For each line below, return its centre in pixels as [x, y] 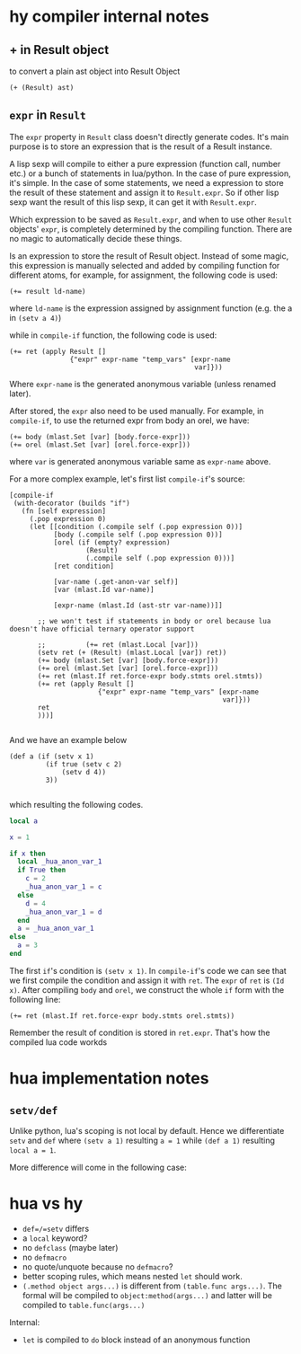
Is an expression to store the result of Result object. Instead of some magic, [149, 256]
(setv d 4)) [84, 772]
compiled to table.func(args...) [84, 1305]
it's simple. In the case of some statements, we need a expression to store [147, 182]
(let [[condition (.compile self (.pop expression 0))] [136, 527]
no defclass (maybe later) [70, 1247]
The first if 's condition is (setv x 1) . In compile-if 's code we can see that [148, 970]
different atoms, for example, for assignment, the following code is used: [144, 275]
